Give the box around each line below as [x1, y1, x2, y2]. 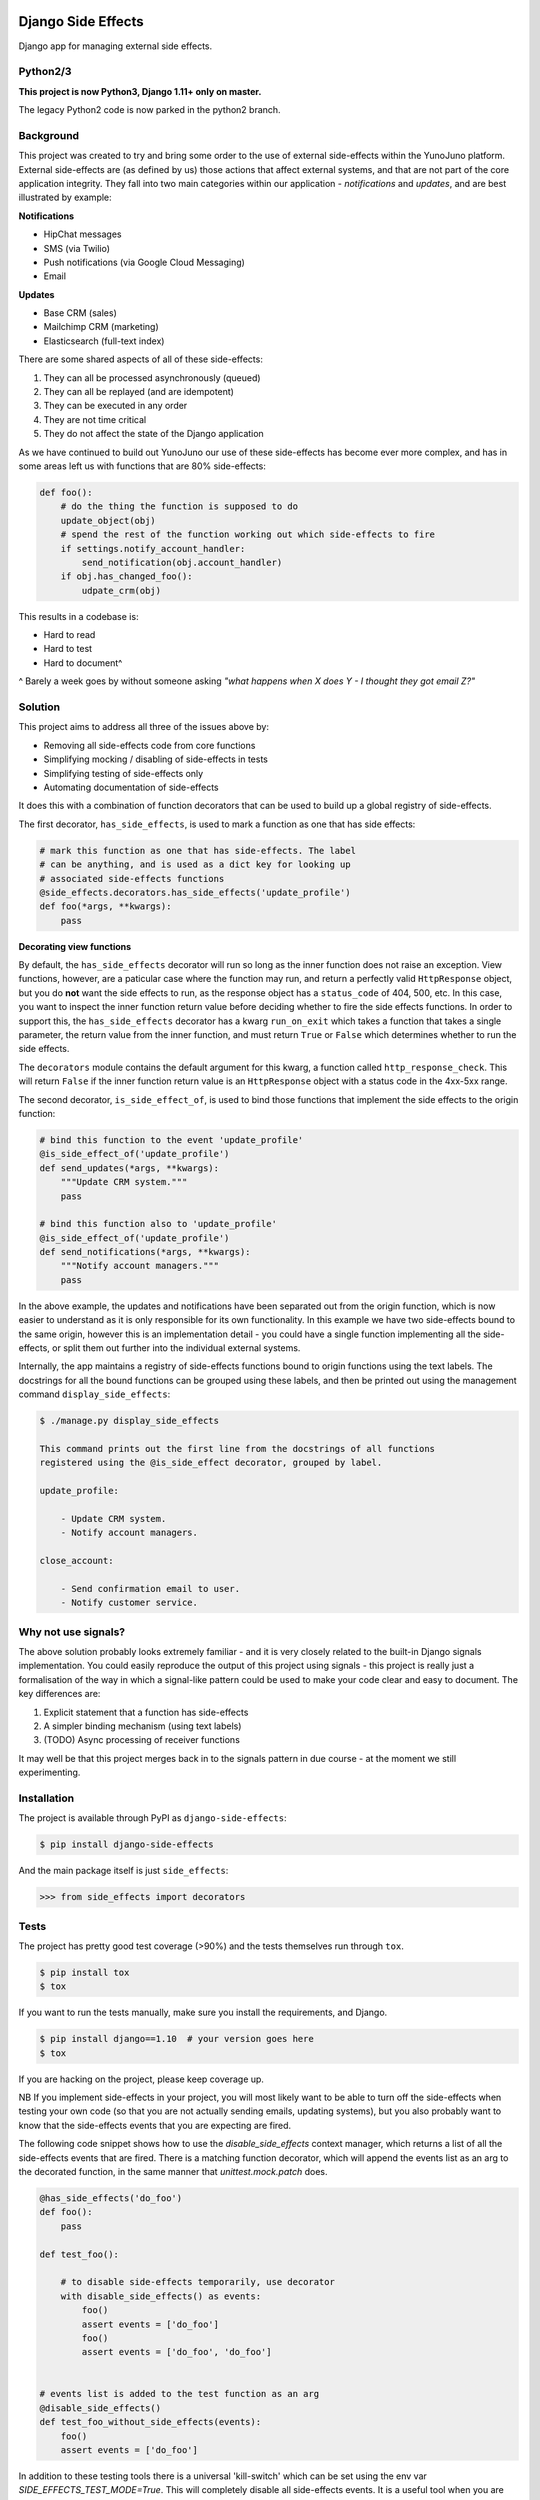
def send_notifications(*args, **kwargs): [39, 1246, 251, 1258]
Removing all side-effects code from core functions [43, 739, 256, 751]
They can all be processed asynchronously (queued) [43, 371, 261, 384]
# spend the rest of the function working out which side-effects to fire [60, 529, 435, 540]
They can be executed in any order [43, 400, 188, 412]
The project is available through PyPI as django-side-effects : [18, 1812, 287, 1824]
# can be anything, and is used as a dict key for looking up [39, 859, 351, 870]
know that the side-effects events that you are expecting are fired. [18, 2119, 292, 2131]
